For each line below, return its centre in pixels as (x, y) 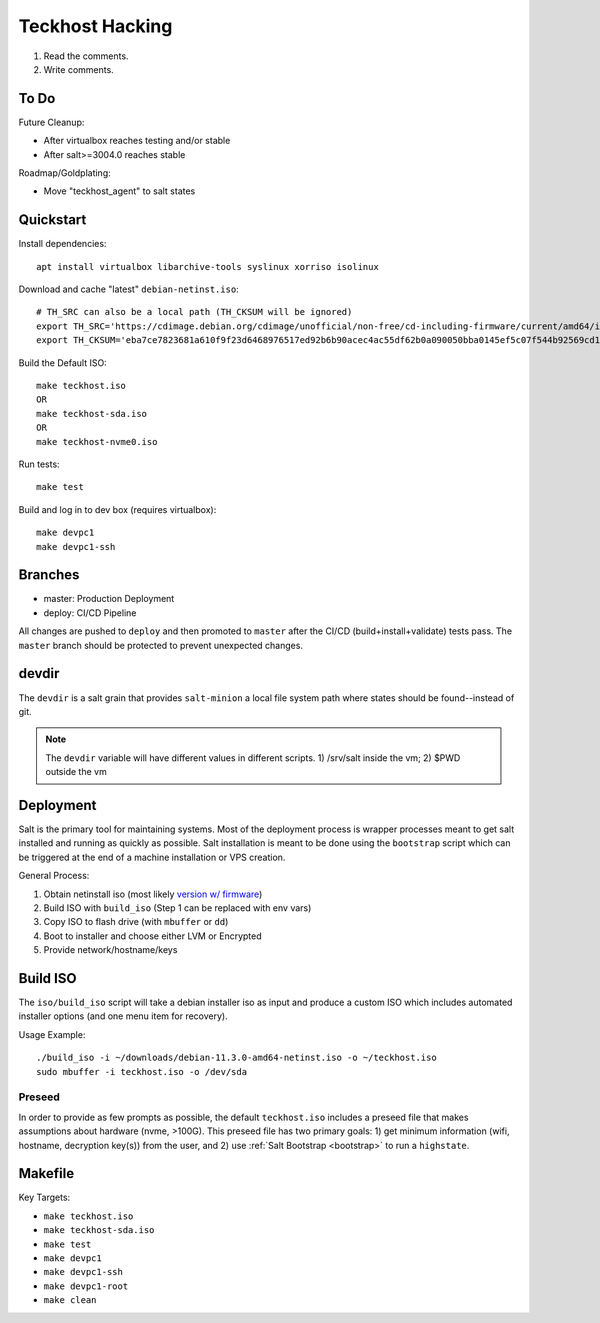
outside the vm (76, 772)
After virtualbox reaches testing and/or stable (137, 141)
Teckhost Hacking (95, 26)
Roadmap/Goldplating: (64, 173)
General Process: (54, 876)
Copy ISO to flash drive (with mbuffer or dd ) (136, 922)
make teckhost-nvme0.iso (97, 441)
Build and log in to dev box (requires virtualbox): (117, 509)
